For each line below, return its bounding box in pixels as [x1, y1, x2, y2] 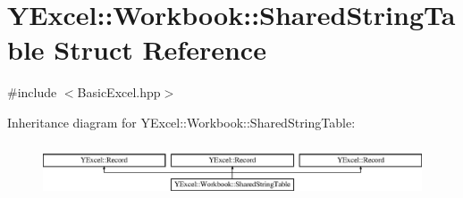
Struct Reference [54, 31, 266, 68]
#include [7, 83, 57, 102]
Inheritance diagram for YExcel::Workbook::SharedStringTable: [7, 112, 356, 131]
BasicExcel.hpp [77, 83, 161, 102]
